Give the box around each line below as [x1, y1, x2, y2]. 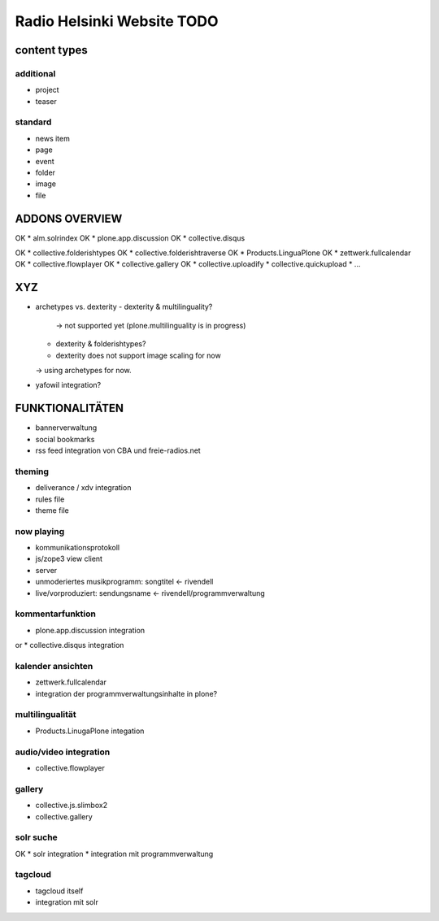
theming [15, 466, 49, 477]
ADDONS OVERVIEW [15, 211, 123, 225]
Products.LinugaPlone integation [35, 726, 145, 736]
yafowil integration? [35, 380, 102, 390]
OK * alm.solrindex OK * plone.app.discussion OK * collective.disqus [15, 232, 246, 243]
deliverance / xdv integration [35, 483, 132, 493]
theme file [35, 505, 69, 515]
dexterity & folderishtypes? [55, 339, 146, 349]
